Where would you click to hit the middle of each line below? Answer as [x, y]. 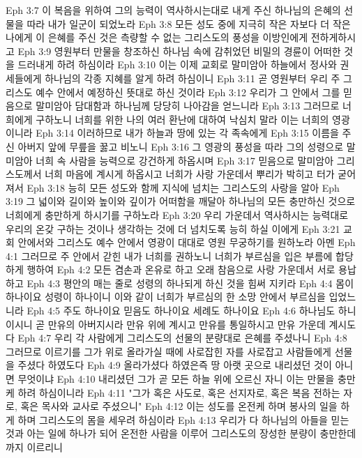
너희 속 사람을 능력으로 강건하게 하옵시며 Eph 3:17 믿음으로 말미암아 [185, 160]
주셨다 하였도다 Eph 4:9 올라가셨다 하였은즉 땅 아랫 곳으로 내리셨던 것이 [175, 365]
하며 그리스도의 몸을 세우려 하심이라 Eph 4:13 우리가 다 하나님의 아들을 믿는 [183, 419]
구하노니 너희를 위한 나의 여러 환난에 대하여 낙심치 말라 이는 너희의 [182, 119]
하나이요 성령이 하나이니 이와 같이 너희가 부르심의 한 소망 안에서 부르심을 [166, 297]
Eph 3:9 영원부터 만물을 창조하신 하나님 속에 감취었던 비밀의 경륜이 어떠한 [179, 51]
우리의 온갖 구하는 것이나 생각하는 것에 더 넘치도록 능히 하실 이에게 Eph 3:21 [173, 228]
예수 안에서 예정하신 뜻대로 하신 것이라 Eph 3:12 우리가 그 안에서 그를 [188, 92]
